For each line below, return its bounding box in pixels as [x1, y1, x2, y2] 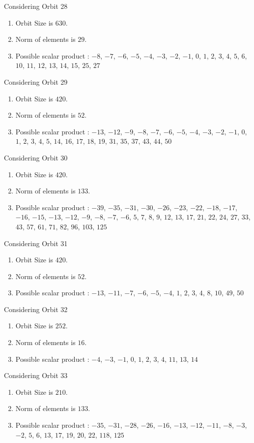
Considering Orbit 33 [4, 370, 68, 380]
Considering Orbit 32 [4, 304, 68, 314]
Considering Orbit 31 [4, 238, 68, 248]
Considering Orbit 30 [4, 152, 68, 162]
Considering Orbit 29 [4, 76, 68, 87]
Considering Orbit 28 [4, 1, 68, 11]
